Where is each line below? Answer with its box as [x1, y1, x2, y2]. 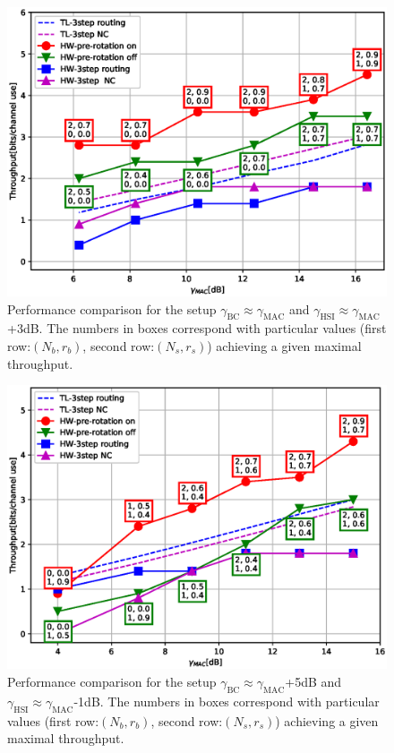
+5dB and [285, 672, 342, 690]
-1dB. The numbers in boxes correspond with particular [73, 691, 380, 710]
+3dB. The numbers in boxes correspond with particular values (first [7, 319, 387, 338]
